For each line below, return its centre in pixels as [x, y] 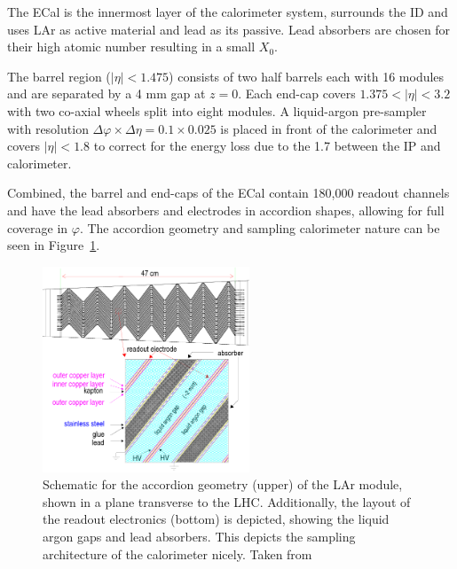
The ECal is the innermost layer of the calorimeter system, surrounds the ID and [228, 12]
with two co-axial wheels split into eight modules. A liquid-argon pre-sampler [217, 110]
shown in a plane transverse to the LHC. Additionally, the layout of [227, 501]
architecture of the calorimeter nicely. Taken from [177, 553]
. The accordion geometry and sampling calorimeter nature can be [260, 227]
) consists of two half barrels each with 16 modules [307, 76]
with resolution [48, 128]
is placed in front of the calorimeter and [329, 128]
